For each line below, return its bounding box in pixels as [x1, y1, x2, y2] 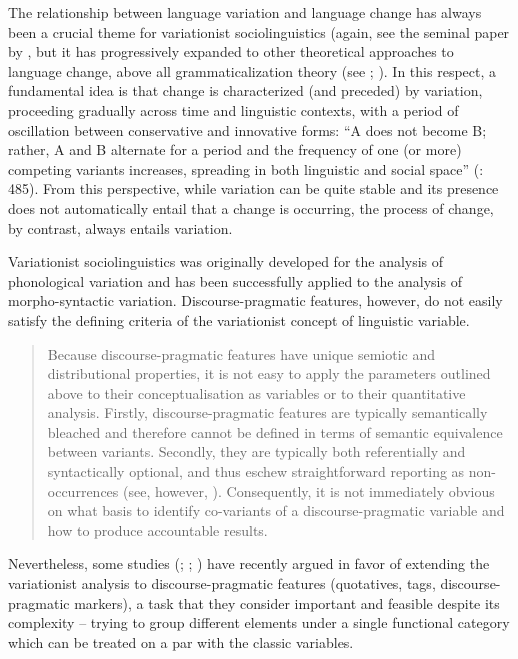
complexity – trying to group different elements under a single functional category [8, 612, 510, 633]
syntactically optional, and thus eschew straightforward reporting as [47, 461, 465, 482]
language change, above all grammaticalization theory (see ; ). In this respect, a [8, 60, 497, 81]
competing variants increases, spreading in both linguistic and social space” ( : [8, 158, 484, 179]
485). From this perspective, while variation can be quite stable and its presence [8, 178, 499, 199]
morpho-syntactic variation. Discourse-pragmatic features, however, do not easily [8, 290, 503, 311]
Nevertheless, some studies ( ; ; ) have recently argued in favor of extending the [8, 553, 490, 574]
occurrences [47, 480, 119, 501]
